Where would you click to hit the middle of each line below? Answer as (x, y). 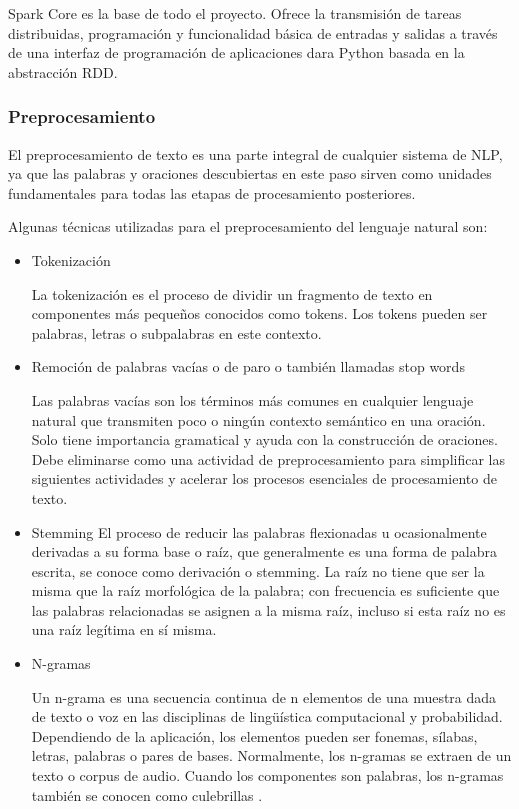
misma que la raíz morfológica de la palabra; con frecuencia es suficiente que (265, 590)
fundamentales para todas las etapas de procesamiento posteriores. (212, 192)
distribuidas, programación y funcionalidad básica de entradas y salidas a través (253, 32)
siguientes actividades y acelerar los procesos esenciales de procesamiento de (264, 478)
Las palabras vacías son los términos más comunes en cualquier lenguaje (252, 399)
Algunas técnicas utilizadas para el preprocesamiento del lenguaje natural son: (248, 226)
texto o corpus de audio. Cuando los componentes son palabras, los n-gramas (267, 775)
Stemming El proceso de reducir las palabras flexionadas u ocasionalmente (259, 531)
